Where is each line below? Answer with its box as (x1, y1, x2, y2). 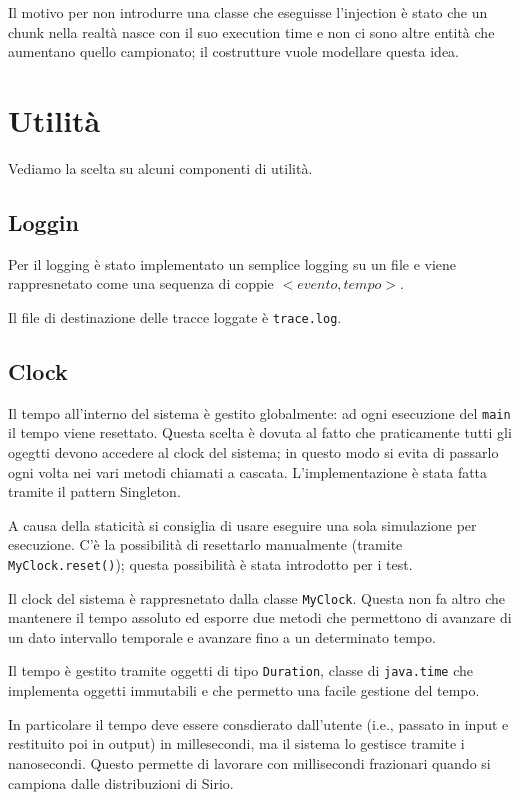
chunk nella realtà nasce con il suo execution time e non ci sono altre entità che (8, 21, 495, 42)
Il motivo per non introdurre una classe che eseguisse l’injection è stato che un (8, 2, 488, 22)
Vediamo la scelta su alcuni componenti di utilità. (8, 157, 313, 178)
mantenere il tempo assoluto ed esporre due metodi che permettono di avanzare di (8, 607, 512, 628)
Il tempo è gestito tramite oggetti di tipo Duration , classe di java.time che (8, 660, 473, 681)
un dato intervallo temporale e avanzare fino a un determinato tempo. (8, 626, 436, 647)
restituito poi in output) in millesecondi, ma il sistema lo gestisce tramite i (8, 733, 465, 754)
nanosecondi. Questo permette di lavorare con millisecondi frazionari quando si (8, 752, 491, 773)
